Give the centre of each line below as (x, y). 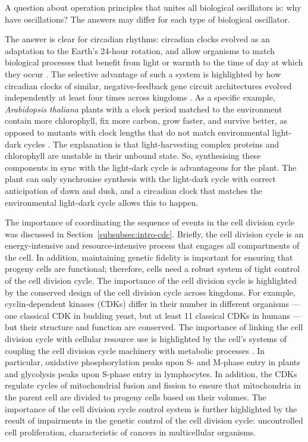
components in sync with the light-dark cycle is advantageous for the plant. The (151, 167)
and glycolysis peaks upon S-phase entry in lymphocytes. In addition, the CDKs (151, 373)
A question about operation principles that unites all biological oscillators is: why (153, 7)
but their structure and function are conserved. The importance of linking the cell (154, 327)
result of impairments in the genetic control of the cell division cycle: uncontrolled (154, 420)
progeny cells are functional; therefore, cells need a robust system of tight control (153, 269)
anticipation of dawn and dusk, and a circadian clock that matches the (133, 190)
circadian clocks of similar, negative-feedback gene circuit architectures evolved (148, 85)
